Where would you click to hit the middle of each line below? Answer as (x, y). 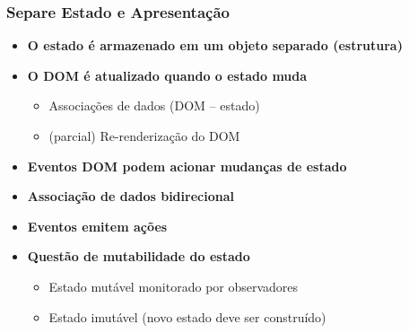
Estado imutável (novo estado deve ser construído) (187, 316)
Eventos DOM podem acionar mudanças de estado (187, 166)
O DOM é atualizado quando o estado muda (167, 75)
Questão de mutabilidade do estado (139, 256)
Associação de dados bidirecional (131, 196)
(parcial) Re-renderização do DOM (144, 136)
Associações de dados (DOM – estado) (154, 105)
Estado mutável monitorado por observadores (174, 286)
